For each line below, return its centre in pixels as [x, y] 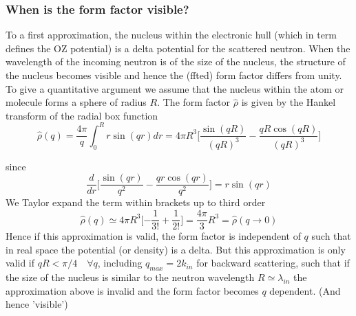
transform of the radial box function [82, 115]
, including [120, 263]
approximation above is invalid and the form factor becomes [132, 290]
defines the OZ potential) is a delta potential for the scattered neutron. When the [178, 48]
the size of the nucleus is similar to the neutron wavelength [130, 277]
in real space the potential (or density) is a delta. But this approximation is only [176, 249]
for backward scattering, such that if [273, 263]
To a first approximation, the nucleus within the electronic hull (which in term [171, 35]
